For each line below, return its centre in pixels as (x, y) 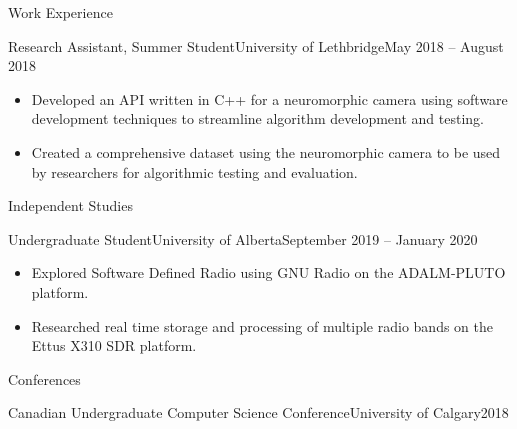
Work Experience (60, 12)
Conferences (44, 378)
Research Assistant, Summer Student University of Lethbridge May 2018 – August (256, 45)
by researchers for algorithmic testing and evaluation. (194, 171)
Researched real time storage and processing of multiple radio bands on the (262, 325)
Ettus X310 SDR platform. (114, 345)
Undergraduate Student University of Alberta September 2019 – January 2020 (243, 238)
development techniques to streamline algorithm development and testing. (257, 118)
